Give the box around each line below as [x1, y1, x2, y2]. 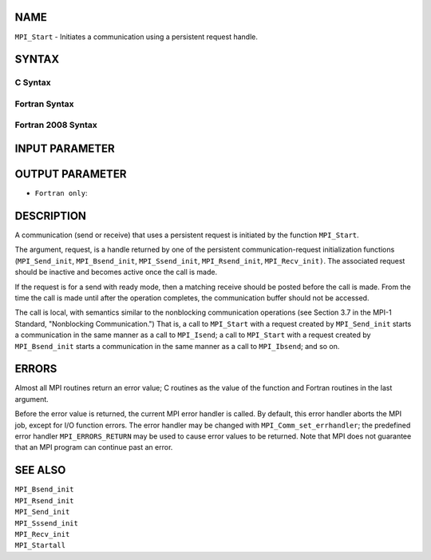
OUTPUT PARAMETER [14, 168, 127, 181]
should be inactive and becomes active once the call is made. [14, 268, 218, 277]
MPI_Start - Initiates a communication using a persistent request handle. [14, 32, 259, 42]
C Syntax [14, 77, 51, 88]
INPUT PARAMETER [14, 142, 115, 156]
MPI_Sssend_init [14, 518, 79, 527]
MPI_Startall [14, 541, 66, 550]
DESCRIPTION [14, 209, 87, 223]
